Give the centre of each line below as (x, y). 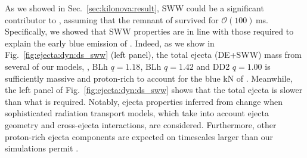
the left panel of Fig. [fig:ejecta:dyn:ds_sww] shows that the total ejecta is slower (154, 90)
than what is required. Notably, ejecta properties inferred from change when (144, 101)
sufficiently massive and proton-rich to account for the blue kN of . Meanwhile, (149, 78)
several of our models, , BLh (56, 66)
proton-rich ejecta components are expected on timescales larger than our (139, 136)
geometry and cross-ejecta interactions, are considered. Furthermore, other (141, 124)
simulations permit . (42, 148)
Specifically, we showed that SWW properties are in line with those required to (149, 31)
